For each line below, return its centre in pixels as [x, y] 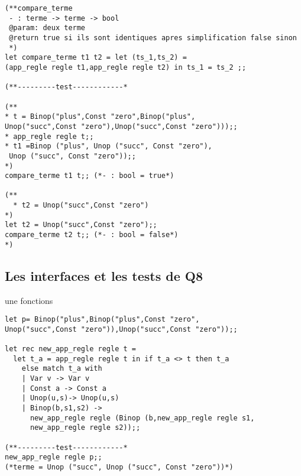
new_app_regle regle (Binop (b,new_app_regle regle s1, [142, 418]
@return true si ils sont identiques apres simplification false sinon [153, 38]
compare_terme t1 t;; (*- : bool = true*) [90, 176]
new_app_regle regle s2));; [85, 428]
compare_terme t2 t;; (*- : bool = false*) [92, 235]
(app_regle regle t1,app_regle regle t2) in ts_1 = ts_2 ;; [126, 67]
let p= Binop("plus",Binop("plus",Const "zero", [102, 320]
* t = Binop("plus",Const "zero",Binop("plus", [100, 117]
